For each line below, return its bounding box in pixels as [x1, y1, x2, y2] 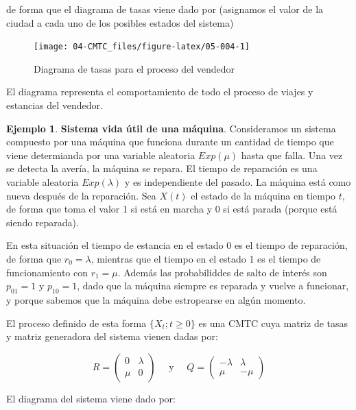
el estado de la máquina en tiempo [191, 188, 336, 202]
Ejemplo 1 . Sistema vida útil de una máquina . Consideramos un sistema [6, 121, 336, 135]
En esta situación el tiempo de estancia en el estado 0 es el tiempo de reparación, [6, 238, 348, 252]
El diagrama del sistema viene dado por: [6, 391, 176, 405]
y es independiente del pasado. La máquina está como [124, 175, 351, 189]
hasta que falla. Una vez [241, 147, 343, 162]
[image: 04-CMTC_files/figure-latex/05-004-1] [34, 42, 250, 52]
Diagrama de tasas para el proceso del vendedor [34, 61, 235, 75]
